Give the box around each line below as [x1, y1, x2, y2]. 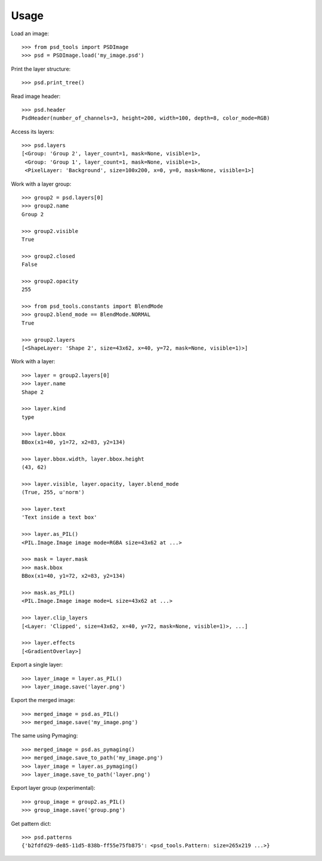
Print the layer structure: [11, 65, 71, 72]
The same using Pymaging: [11, 732, 78, 739]
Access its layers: [11, 128, 55, 135]
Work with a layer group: [11, 180, 72, 188]
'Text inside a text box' [21, 514, 98, 521]
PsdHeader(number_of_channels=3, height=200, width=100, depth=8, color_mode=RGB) [21, 115, 270, 122]
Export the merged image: [11, 697, 76, 704]
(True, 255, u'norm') [21, 489, 85, 496]
